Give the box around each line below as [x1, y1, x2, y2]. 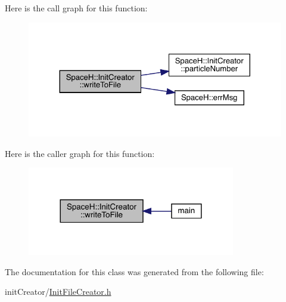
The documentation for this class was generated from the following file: [5, 265, 264, 278]
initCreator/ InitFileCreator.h [5, 285, 111, 298]
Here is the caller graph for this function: [5, 147, 155, 159]
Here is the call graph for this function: [5, 2, 148, 14]
